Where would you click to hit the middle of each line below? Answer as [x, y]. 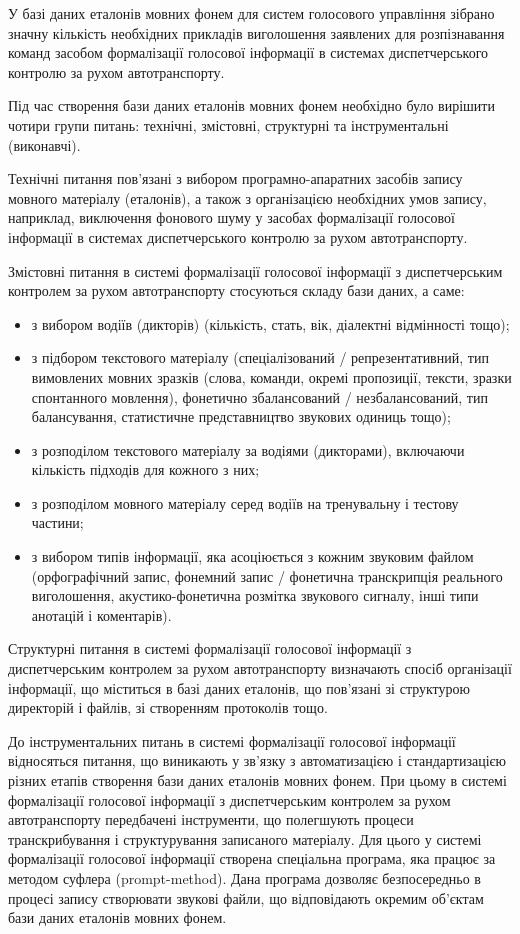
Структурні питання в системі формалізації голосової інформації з [210, 648]
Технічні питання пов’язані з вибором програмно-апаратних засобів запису [235, 178]
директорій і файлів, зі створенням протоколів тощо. [168, 707]
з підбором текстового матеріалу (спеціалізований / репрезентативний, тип [260, 357]
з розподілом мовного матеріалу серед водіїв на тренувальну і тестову [245, 502]
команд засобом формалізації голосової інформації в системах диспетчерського [248, 52]
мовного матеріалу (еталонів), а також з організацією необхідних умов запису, [247, 197]
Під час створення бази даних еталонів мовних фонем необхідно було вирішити [251, 105]
